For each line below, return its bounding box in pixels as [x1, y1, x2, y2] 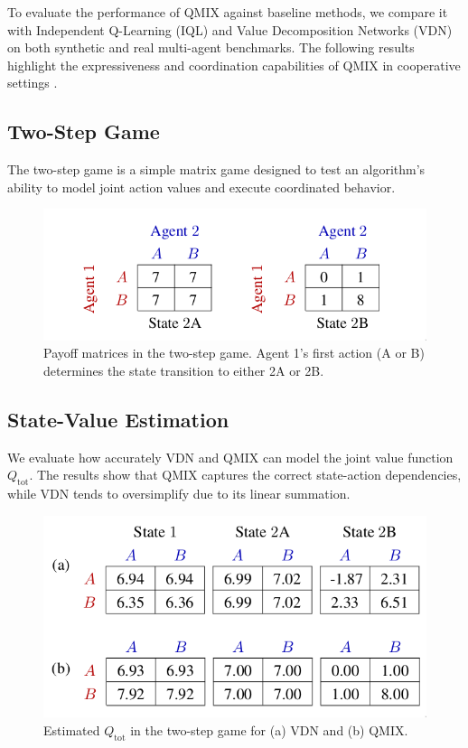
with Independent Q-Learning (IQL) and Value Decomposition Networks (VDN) [7, 20, 453, 39]
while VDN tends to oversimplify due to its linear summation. [7, 484, 351, 503]
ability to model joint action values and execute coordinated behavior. [7, 177, 396, 196]
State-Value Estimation [7, 406, 229, 434]
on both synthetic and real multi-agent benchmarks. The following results [7, 38, 415, 57]
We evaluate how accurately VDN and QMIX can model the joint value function [7, 447, 454, 466]
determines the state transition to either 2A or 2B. [43, 361, 324, 380]
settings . [7, 73, 58, 92]
